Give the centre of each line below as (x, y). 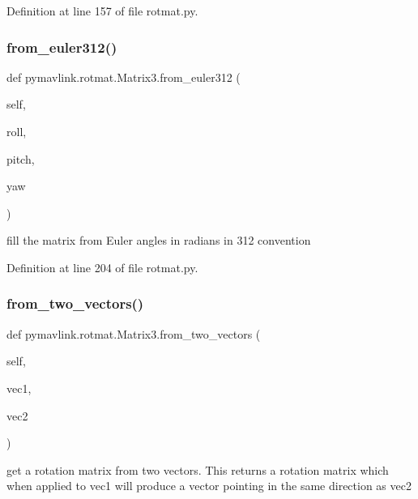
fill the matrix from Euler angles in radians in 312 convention (159, 240)
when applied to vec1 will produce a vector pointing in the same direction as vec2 (209, 486)
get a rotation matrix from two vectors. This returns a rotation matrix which (198, 469)
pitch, (21, 158)
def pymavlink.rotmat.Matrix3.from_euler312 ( (124, 77)
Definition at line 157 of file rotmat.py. (102, 11)
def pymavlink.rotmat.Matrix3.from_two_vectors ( (134, 333)
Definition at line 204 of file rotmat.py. (102, 267)
